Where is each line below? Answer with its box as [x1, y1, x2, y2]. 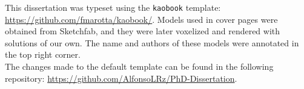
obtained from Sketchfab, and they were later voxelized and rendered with [5, 25, 280, 37]
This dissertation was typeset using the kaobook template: [5, 1, 221, 13]
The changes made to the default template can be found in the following [5, 60, 274, 73]
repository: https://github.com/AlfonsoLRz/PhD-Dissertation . [5, 72, 237, 84]
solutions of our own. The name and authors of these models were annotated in [5, 36, 299, 49]
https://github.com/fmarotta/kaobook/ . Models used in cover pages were [5, 13, 278, 25]
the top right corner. [5, 48, 81, 61]
